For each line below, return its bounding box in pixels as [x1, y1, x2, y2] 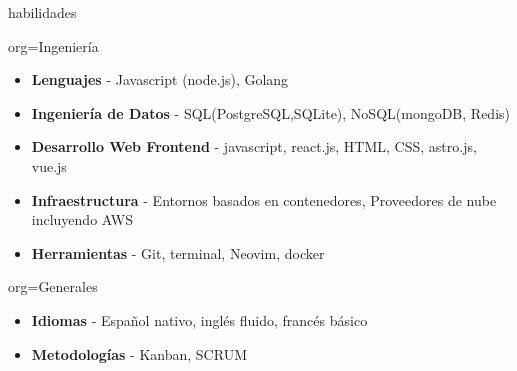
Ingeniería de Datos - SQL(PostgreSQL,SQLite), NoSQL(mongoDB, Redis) [31, 102, 510, 123]
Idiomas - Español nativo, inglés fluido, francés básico [31, 309, 368, 330]
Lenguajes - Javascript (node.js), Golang [31, 69, 289, 90]
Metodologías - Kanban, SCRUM [31, 343, 247, 364]
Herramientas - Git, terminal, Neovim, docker [31, 242, 325, 263]
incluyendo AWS [31, 209, 133, 230]
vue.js [31, 155, 67, 176]
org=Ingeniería [8, 35, 99, 56]
